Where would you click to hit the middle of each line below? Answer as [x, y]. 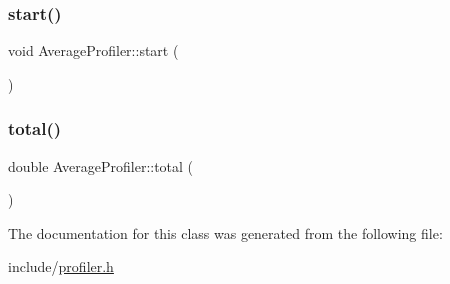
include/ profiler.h [61, 266]
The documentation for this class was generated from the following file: [225, 232]
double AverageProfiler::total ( [101, 165]
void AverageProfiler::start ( [93, 50]
